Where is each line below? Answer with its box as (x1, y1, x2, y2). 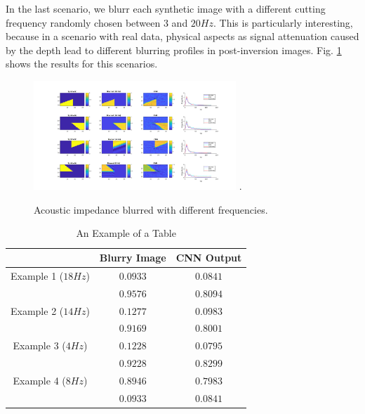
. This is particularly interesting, (213, 15, 353, 30)
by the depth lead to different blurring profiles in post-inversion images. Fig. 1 (6, 42, 342, 57)
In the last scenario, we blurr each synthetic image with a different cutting (6, 1, 326, 15)
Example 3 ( (13, 338, 66, 353)
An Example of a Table (76, 226, 176, 240)
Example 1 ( (11, 268, 64, 283)
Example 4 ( (13, 373, 66, 387)
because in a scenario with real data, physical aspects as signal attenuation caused (6, 29, 359, 44)
